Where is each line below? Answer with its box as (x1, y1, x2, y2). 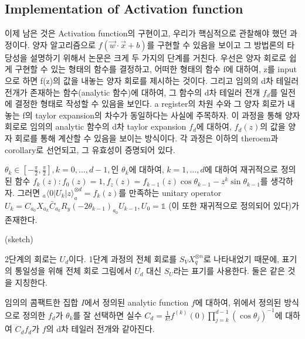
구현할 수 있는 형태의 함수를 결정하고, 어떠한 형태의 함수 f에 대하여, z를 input (15, 63, 297, 75)
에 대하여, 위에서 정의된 (195, 296, 282, 308)
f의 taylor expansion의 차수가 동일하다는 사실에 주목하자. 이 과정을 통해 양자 (22, 109, 300, 121)
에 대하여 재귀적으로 (204, 163, 278, 175)
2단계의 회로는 (5, 252, 57, 265)
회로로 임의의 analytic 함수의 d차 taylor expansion (5, 120, 187, 133)
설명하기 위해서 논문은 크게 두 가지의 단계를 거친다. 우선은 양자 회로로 (30, 51, 287, 63)
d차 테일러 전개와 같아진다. (56, 323, 155, 335)
